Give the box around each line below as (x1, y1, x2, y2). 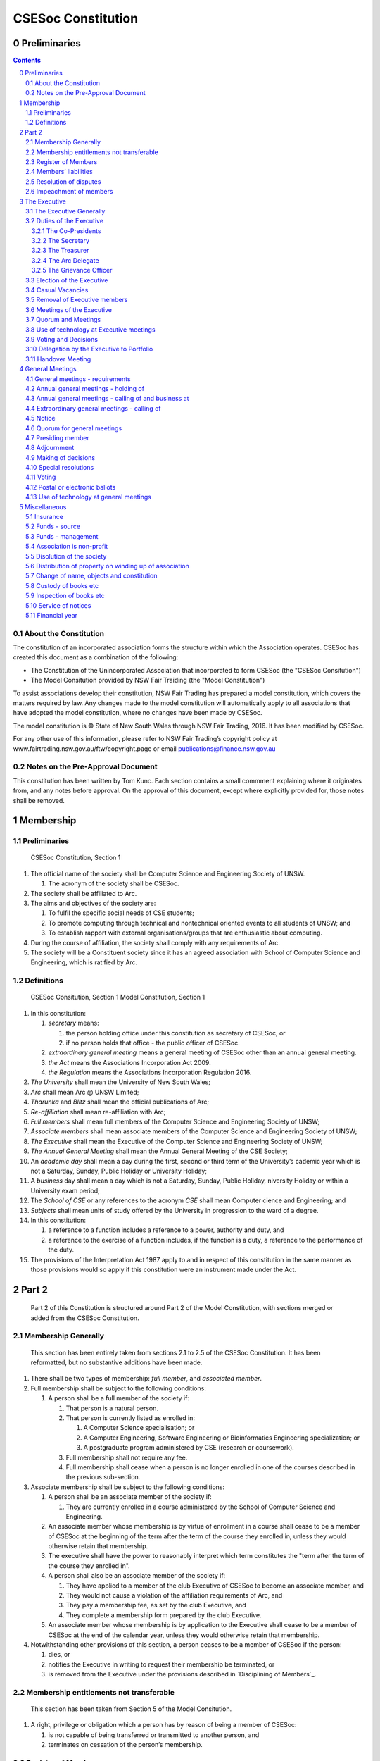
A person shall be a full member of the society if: (48, 1394, 190, 1402)
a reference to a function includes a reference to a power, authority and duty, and (48, 1226, 284, 1234)
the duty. (48, 1245, 74, 1254)
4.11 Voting (25, 473, 56, 482)
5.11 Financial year (25, 611, 77, 619)
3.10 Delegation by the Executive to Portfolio (25, 345, 153, 354)
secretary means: (48, 1019, 100, 1028)
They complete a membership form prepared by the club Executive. (65, 1610, 262, 1619)
